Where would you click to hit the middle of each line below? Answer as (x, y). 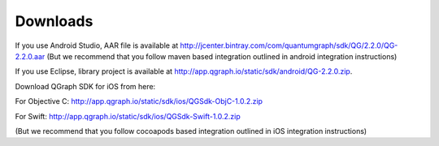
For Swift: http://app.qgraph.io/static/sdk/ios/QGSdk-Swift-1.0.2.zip (128, 116)
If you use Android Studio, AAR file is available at (97, 45)
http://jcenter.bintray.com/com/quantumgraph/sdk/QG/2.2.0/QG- (289, 45)
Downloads (54, 21)
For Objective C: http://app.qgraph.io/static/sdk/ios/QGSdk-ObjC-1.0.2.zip (139, 101)
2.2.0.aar (30, 56)
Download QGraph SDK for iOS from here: (85, 86)
